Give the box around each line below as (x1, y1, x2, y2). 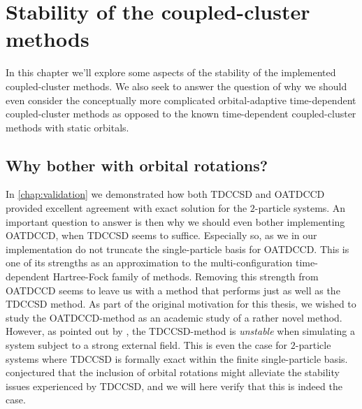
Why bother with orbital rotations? (6, 154, 268, 175)
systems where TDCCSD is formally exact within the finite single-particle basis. (6, 351, 348, 366)
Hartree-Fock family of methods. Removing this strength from (52, 269, 319, 284)
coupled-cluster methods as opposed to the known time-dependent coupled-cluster (6, 106, 356, 121)
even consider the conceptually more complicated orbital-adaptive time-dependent (6, 92, 356, 107)
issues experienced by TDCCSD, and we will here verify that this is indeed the (6, 378, 342, 393)
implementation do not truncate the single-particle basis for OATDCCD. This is (6, 241, 349, 256)
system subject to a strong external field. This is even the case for (6, 338, 288, 352)
